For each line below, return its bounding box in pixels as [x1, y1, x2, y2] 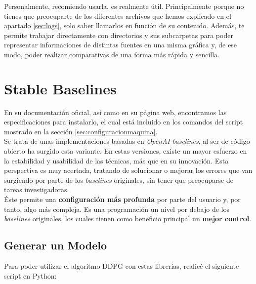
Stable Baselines [4, 78, 117, 98]
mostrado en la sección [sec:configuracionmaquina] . [4, 126, 158, 136]
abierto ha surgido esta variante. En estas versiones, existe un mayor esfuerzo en [4, 146, 247, 156]
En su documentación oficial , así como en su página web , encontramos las [4, 107, 227, 117]
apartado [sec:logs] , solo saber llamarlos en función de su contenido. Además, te [4, 20, 245, 31]
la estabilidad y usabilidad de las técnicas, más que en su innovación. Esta [4, 155, 229, 165]
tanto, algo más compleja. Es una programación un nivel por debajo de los [4, 203, 229, 214]
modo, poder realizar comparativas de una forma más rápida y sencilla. [4, 49, 220, 59]
